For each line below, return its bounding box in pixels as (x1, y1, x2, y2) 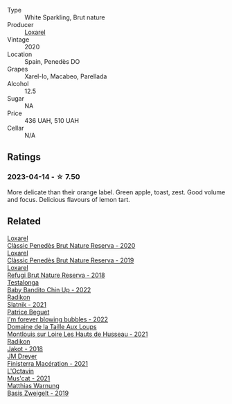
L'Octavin (7, 367, 35, 375)
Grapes (7, 65, 28, 73)
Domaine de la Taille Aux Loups (7, 322, 97, 330)
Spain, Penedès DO (24, 58, 80, 65)
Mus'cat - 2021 (7, 374, 51, 382)
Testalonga (7, 278, 39, 287)
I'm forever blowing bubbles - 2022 (7, 315, 109, 323)
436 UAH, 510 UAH (24, 117, 80, 124)
